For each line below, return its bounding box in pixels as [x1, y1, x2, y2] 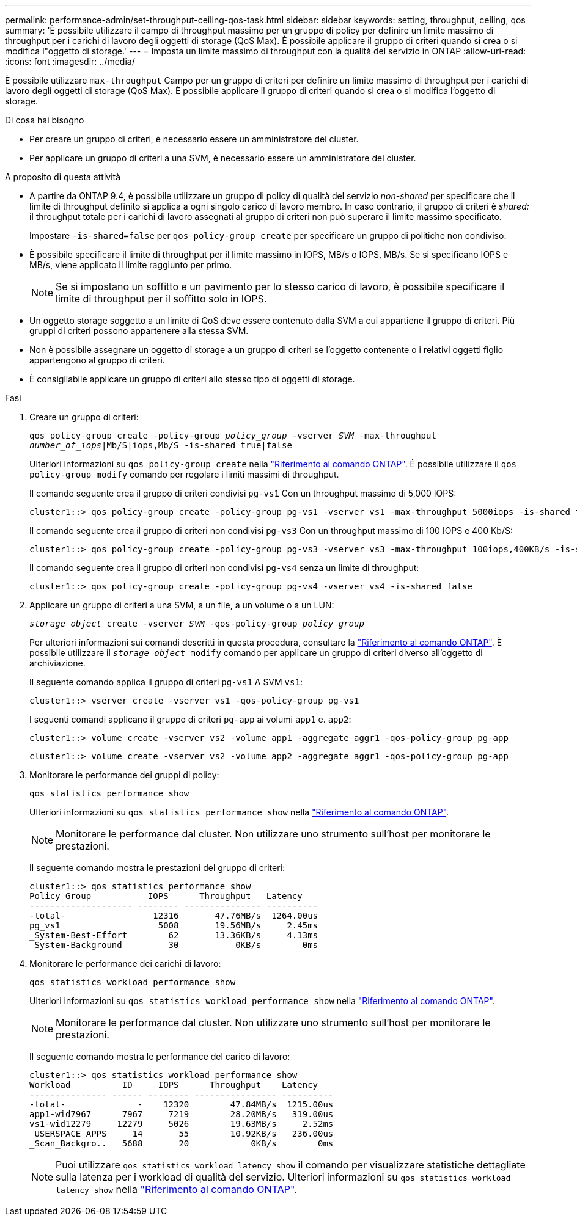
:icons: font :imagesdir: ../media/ [5, 56, 135, 67]
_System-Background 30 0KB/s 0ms [29, 940, 318, 950]
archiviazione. [29, 658, 86, 668]
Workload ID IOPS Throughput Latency [29, 1080, 318, 1090]
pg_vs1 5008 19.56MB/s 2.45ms [29, 920, 318, 930]
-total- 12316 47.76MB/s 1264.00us [29, 911, 318, 920]
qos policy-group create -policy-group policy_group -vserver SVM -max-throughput [29, 431, 436, 440]
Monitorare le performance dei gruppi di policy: [29, 770, 219, 780]
